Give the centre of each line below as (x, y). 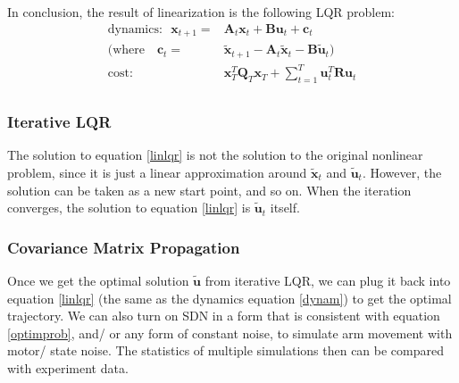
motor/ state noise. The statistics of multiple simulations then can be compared (226, 350)
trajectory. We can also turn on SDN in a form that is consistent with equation (224, 316)
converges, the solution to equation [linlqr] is (129, 208)
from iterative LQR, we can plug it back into (328, 280)
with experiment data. (68, 367)
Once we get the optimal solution (98, 280)
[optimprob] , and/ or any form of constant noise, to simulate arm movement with (230, 333)
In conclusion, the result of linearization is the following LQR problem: (201, 12)
